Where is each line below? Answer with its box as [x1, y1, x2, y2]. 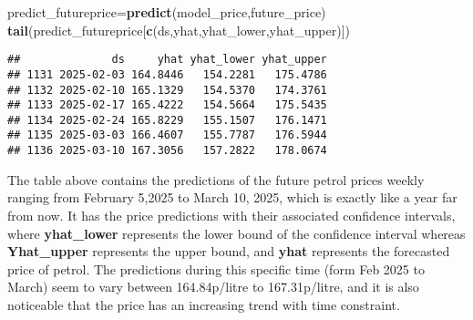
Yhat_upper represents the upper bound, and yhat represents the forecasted [7, 242, 450, 261]
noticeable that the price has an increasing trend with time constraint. [7, 294, 400, 314]
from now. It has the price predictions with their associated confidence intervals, [7, 205, 456, 224]
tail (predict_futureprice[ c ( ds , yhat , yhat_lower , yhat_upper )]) [7, 20, 350, 39]
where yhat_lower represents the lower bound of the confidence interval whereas [7, 223, 466, 243]
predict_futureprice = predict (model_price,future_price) [7, 3, 326, 21]
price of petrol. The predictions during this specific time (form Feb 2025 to [7, 259, 425, 278]
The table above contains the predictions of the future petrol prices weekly [7, 170, 425, 189]
